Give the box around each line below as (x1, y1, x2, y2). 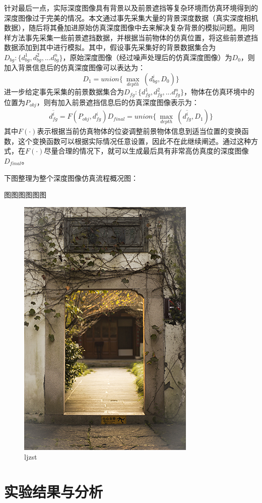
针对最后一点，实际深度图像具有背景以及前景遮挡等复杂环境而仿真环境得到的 (4, 3, 258, 13)
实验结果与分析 (4, 481, 103, 502)
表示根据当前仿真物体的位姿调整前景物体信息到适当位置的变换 (37, 126, 242, 136)
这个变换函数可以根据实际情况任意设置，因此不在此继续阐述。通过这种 (18, 135, 251, 146)
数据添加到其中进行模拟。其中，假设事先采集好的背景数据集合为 (4, 42, 216, 53)
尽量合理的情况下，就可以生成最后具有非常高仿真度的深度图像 (44, 145, 249, 156)
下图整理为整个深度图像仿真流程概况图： (4, 172, 138, 183)
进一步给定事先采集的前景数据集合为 (4, 86, 124, 97)
